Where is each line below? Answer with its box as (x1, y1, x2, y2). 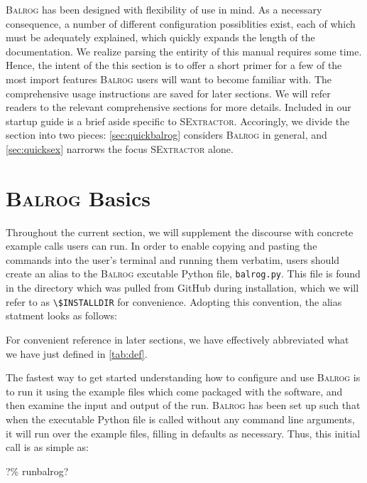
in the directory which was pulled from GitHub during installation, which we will (6, 280, 359, 295)
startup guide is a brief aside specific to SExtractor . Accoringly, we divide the (6, 113, 350, 128)
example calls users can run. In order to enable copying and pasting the (6, 238, 317, 253)
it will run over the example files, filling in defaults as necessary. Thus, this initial (6, 425, 361, 440)
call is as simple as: (6, 440, 89, 455)
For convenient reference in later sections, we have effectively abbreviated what (6, 331, 349, 346)
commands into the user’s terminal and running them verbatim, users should (6, 252, 340, 267)
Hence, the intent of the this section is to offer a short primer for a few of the (6, 58, 342, 73)
